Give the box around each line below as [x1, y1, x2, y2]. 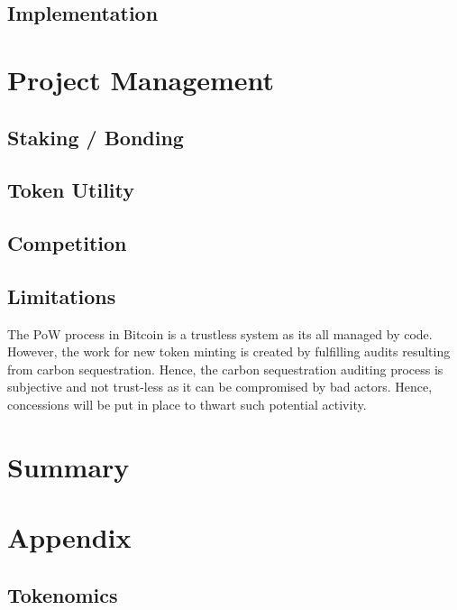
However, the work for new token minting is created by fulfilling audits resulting [7, 342, 451, 361]
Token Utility [7, 176, 134, 204]
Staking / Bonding [7, 123, 184, 151]
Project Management [7, 60, 275, 97]
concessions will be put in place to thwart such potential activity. [7, 395, 367, 414]
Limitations [7, 282, 116, 310]
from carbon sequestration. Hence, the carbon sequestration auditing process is [7, 359, 443, 378]
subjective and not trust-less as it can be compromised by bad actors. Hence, [7, 377, 433, 396]
